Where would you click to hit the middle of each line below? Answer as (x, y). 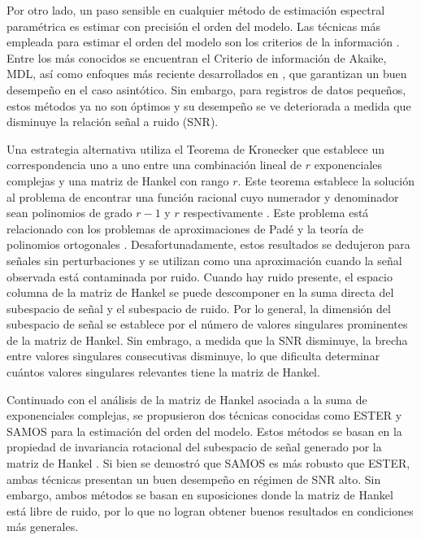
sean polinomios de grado (69, 213)
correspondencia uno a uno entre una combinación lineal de (154, 165)
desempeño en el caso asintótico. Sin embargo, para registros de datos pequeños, (206, 89)
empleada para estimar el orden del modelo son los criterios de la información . (203, 42)
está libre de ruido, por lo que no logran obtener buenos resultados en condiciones (210, 510)
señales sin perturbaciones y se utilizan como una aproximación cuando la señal (204, 260)
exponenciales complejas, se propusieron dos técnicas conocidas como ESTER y (204, 415)
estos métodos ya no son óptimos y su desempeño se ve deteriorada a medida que (209, 105)
